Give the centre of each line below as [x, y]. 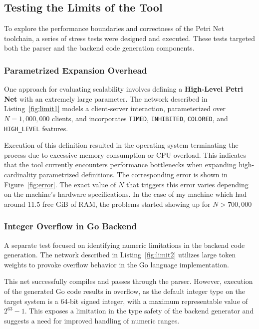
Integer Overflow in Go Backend [70, 226]
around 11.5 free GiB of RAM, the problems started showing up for [107, 204]
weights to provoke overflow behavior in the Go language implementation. [117, 264]
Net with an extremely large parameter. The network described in [106, 98]
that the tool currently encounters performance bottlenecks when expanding [120, 164]
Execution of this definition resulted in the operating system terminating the [121, 145]
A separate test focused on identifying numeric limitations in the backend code [125, 245]
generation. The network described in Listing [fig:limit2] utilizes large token [120, 255]
